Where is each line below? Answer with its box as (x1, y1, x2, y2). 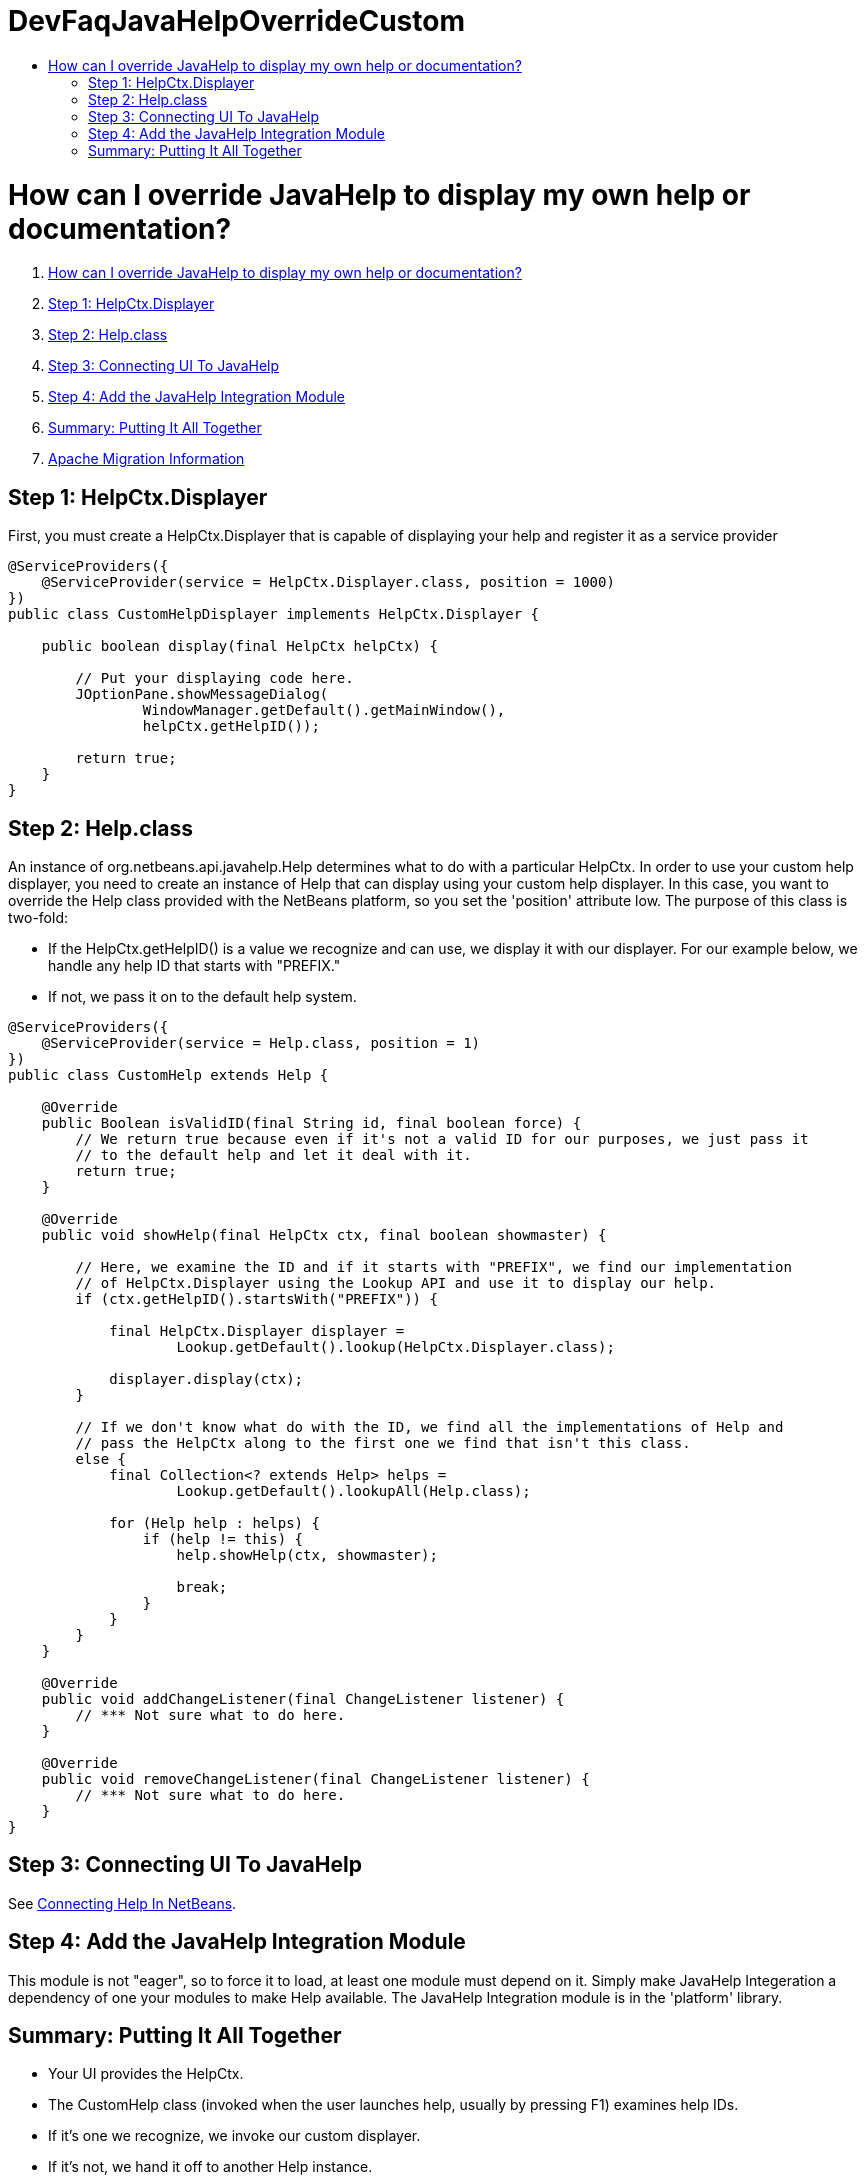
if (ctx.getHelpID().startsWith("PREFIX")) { (75, 1290, 438, 1307)
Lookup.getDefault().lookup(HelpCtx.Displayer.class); (176, 1338, 615, 1355)
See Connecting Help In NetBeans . (8, 1894, 237, 1912)
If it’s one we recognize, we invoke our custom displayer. (48, 2127, 421, 2145)
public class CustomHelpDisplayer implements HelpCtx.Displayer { (8, 606, 540, 623)
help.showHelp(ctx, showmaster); (176, 1546, 438, 1563)
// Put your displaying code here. (75, 670, 354, 687)
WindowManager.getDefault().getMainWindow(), (142, 702, 506, 719)
